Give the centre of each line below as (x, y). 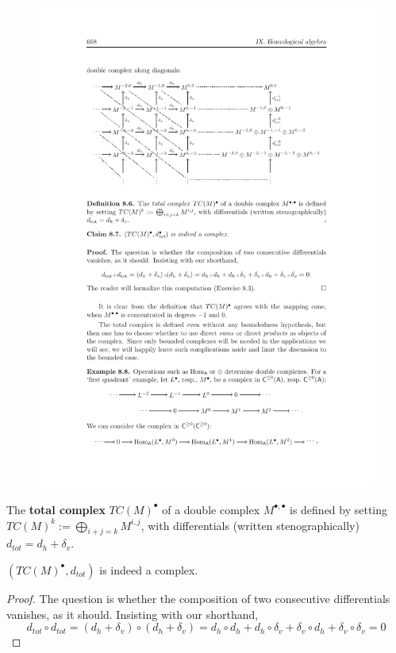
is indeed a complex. (149, 569)
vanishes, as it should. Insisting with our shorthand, (133, 614)
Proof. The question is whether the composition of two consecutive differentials (198, 598)
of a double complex (211, 509)
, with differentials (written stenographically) (250, 525)
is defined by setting (338, 509)
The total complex (56, 509)
